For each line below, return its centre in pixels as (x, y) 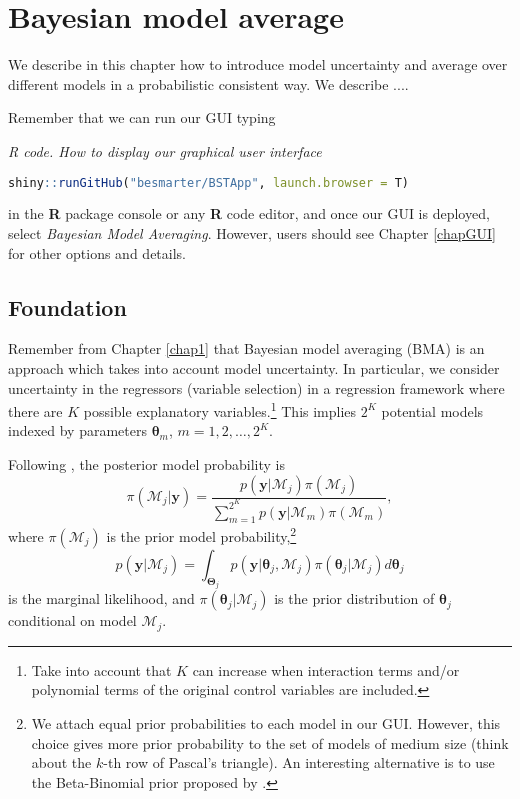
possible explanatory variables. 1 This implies (220, 409)
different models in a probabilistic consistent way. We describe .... (208, 83)
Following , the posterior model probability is (147, 463)
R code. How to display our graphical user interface (165, 150)
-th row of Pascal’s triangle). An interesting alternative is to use (299, 762)
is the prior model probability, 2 (201, 534)
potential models (432, 410)
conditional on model (72, 620)
